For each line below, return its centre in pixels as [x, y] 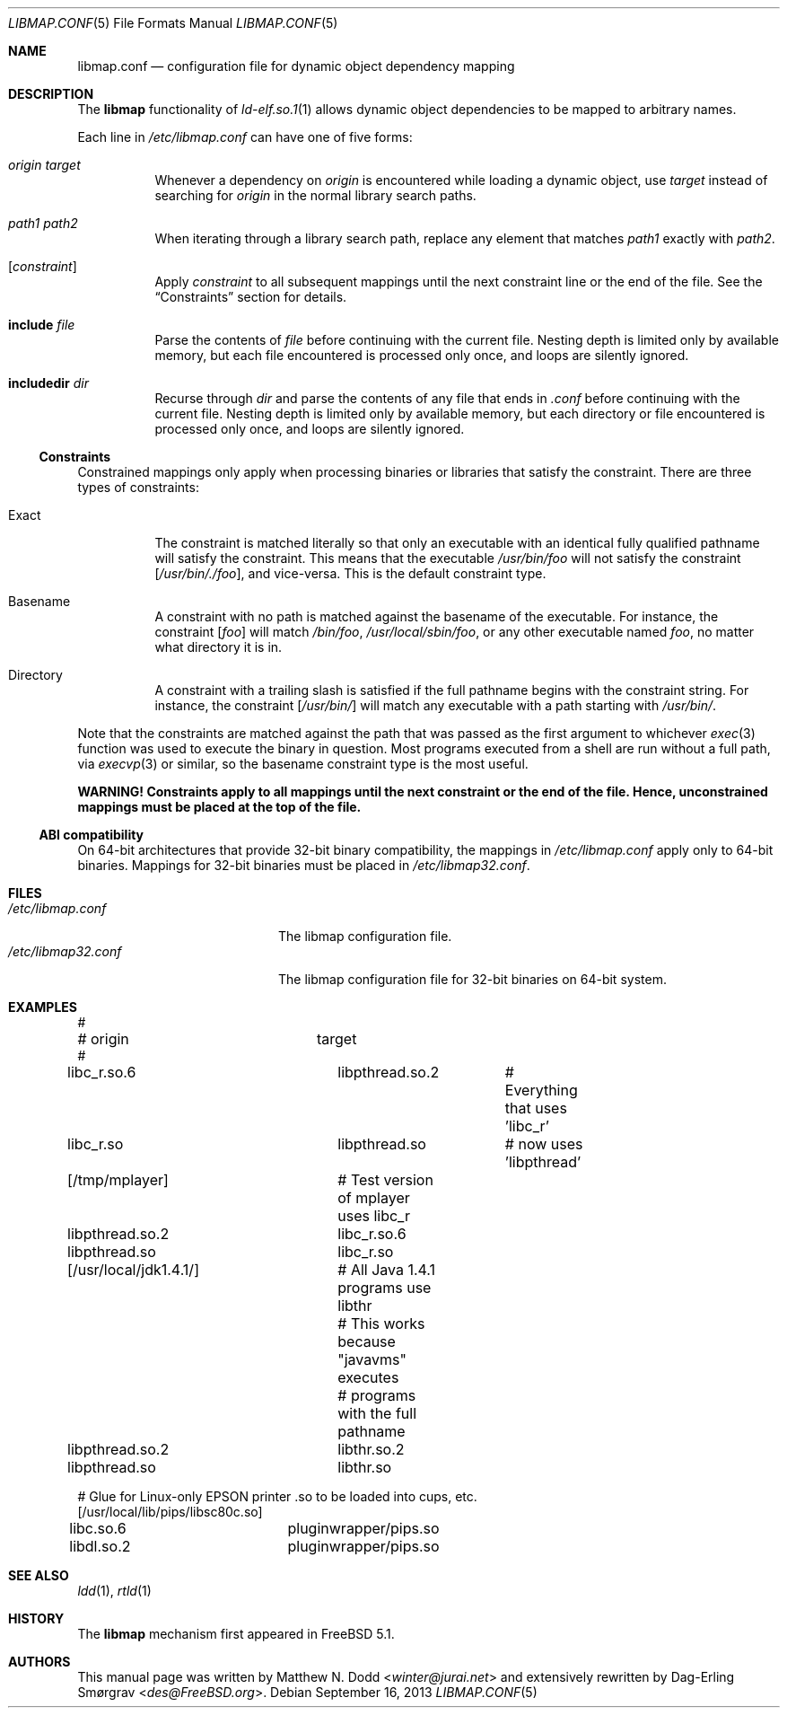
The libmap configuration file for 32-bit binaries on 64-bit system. [472, 979]
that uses [536, 1108]
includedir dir [48, 383]
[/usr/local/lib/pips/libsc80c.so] [170, 1512]
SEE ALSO [39, 1575]
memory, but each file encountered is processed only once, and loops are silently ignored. [422, 355]
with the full [377, 1413]
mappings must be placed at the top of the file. [219, 807]
